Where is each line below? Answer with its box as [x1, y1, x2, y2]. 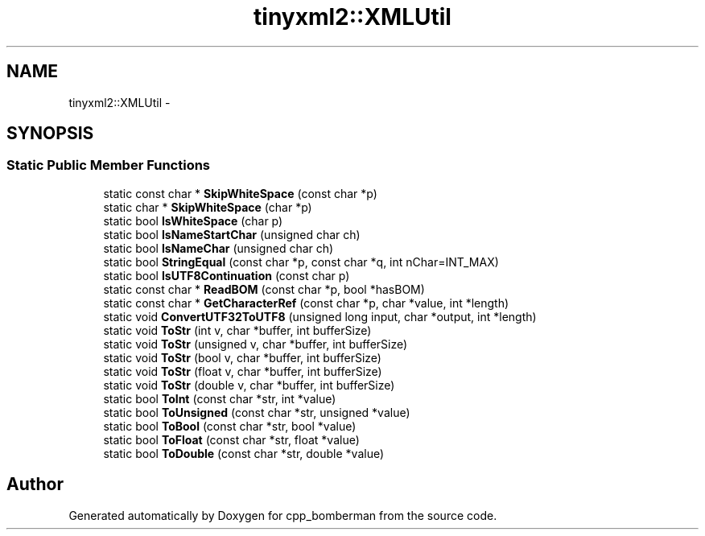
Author [6, 474, 64, 495]
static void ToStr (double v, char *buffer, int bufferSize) [103, 377, 395, 392]
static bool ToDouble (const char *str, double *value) [103, 446, 385, 460]
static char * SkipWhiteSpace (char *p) [103, 200, 312, 214]
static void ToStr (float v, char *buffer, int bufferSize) [103, 364, 382, 378]
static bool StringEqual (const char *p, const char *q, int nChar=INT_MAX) [103, 254, 499, 269]
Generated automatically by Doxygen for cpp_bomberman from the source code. [68, 508, 497, 522]
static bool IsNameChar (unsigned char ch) [103, 241, 334, 255]
